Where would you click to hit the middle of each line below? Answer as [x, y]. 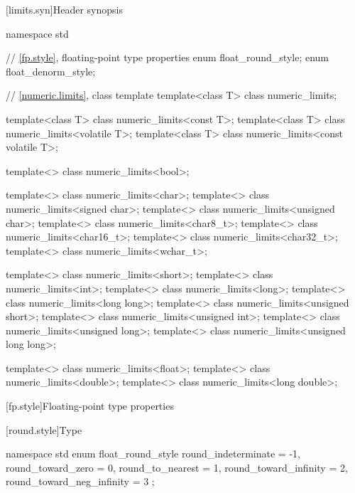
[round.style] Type [44, 429]
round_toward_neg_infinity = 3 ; [80, 481]
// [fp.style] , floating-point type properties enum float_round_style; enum [168, 57]
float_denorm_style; [51, 71]
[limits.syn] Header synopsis [64, 9]
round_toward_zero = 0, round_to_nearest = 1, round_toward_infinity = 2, [177, 467]
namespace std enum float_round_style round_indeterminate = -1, [153, 454]
